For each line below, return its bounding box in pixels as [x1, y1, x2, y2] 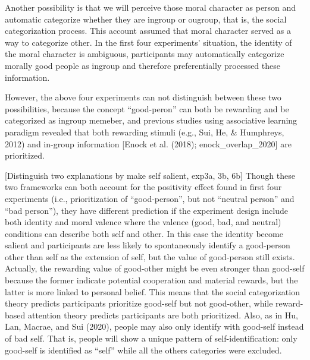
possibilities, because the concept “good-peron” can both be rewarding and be [5, 102, 289, 115]
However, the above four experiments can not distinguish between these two [5, 91, 281, 103]
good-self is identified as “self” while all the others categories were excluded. [5, 343, 282, 356]
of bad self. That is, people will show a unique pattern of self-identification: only [5, 332, 298, 345]
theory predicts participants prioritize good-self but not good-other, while [5, 297, 273, 310]
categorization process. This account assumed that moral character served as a [5, 24, 291, 37]
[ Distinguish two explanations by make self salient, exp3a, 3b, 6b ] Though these [5, 169, 295, 181]
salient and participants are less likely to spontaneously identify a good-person [5, 239, 290, 251]
